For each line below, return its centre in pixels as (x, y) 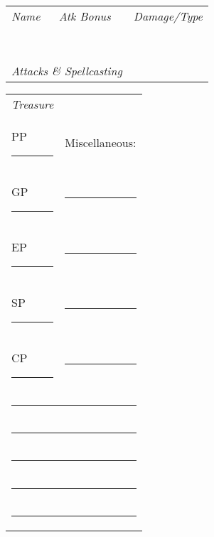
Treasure (33, 104)
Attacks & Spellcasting (67, 71)
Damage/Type (168, 16)
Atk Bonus (85, 16)
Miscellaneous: (101, 142)
